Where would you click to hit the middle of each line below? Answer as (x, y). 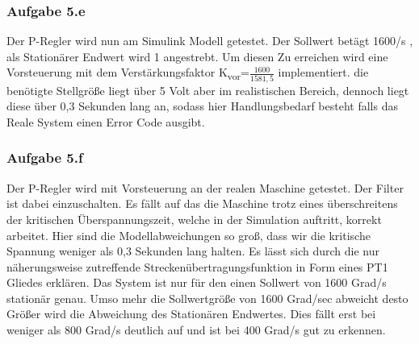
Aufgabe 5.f (45, 157)
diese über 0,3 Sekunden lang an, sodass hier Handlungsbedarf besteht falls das (202, 106)
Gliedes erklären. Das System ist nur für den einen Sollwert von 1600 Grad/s (197, 282)
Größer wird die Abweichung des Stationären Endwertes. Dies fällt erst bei (191, 314)
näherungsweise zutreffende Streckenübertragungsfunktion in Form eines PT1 (197, 266)
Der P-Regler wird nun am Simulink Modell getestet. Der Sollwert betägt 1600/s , (210, 41)
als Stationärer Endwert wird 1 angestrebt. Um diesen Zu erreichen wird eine (197, 56)
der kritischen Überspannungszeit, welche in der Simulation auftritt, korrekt (194, 219)
